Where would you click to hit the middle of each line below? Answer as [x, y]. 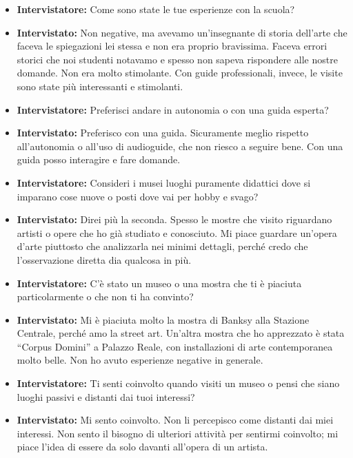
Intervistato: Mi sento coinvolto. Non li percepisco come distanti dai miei [175, 420]
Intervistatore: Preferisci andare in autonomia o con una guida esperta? [173, 109]
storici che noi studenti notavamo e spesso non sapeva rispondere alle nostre [177, 59]
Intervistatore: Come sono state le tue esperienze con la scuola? [156, 9]
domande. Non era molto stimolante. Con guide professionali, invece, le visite [180, 73]
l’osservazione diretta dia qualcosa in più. [104, 259]
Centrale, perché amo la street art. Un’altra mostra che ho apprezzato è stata [181, 333]
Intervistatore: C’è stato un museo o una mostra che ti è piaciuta [159, 283]
